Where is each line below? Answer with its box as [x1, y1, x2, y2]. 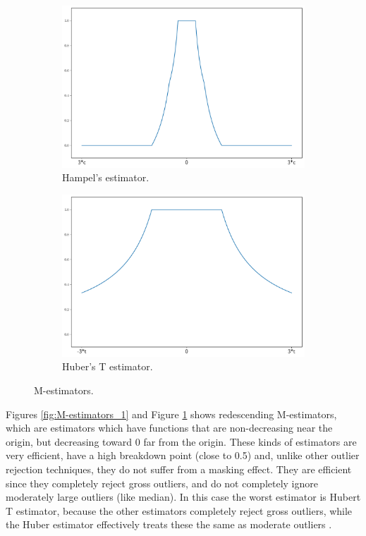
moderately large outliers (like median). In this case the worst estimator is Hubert [6, 489, 361, 504]
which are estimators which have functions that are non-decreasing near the [6, 420, 333, 435]
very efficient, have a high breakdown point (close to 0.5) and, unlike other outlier [6, 448, 360, 463]
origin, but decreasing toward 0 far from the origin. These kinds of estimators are [6, 434, 357, 449]
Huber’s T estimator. [62, 359, 153, 374]
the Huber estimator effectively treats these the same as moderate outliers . [6, 517, 332, 532]
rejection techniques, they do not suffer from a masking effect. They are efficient [6, 461, 352, 476]
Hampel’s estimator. [62, 170, 150, 185]
